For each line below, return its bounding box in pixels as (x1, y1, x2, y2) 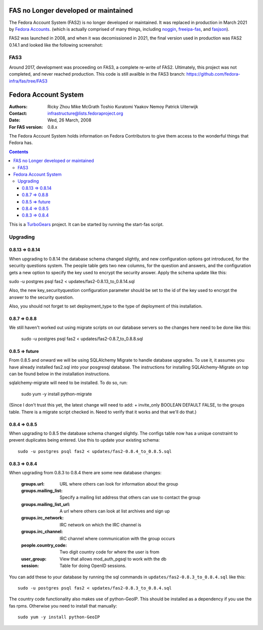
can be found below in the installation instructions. (9, 371, 111, 377)
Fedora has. (9, 140, 33, 146)
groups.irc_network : (21, 515, 64, 521)
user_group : (21, 556, 47, 562)
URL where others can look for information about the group (59, 481, 179, 487)
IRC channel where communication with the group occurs (59, 535, 175, 541)
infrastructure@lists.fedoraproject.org (47, 110, 124, 116)
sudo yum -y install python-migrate (21, 391, 92, 397)
